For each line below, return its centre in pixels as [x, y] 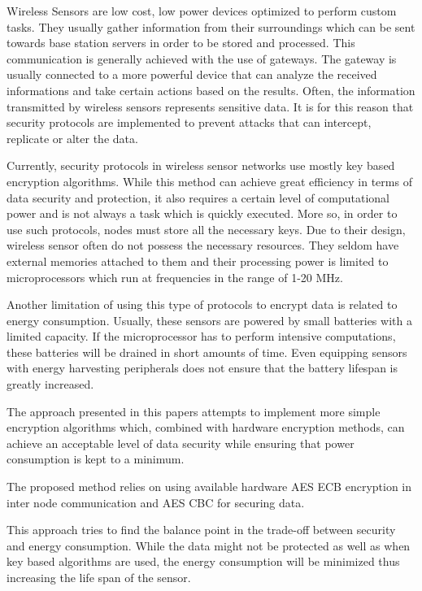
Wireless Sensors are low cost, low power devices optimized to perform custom [202, 11]
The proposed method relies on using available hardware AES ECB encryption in [209, 487]
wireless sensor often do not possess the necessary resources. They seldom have [203, 245]
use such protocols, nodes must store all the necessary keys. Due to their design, [206, 229]
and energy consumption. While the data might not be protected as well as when [209, 545]
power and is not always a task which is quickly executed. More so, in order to [202, 213]
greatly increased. [50, 384]
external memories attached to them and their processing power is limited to [198, 261]
